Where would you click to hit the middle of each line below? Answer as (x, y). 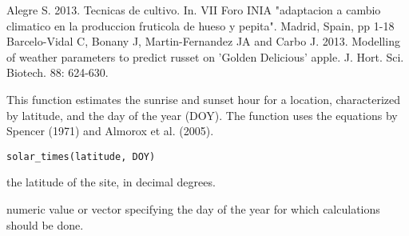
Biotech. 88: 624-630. (58, 72)
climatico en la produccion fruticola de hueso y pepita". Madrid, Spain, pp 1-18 (201, 25)
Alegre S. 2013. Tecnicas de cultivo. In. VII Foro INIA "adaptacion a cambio (194, 10)
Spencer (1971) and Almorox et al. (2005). (110, 131)
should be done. (45, 224)
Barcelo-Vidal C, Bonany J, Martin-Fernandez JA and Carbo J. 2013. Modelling (203, 41)
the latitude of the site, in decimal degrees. (111, 182)
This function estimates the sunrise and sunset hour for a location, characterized (204, 99)
